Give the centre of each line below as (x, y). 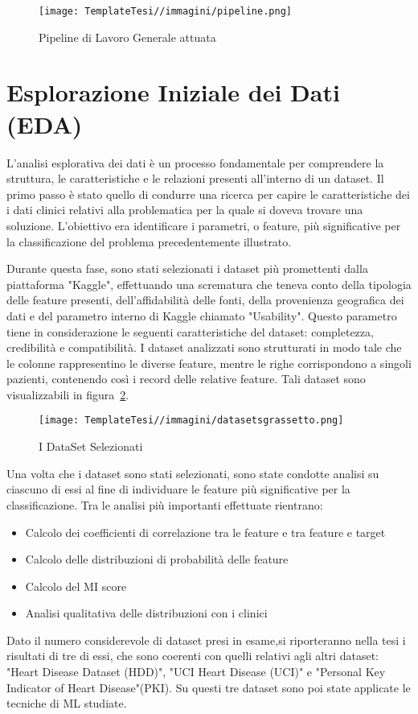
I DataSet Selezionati (91, 446)
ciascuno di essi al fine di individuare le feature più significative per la (178, 489)
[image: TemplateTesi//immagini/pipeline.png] (165, 11)
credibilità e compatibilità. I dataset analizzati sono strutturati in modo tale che (204, 347)
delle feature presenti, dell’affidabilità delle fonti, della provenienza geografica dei (205, 300)
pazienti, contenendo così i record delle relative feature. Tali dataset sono (186, 379)
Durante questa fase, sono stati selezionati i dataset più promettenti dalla (187, 268)
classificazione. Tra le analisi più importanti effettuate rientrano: (165, 504)
